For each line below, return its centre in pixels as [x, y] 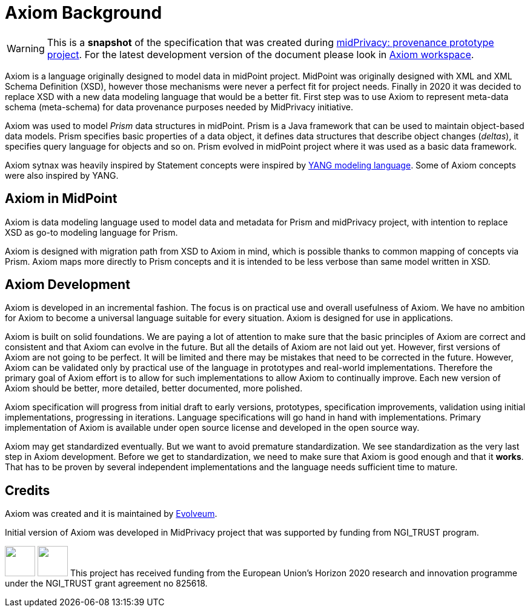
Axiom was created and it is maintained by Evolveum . [111, 514]
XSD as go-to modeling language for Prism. [91, 232]
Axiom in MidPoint [61, 199]
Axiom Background [84, 13]
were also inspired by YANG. [62, 175]
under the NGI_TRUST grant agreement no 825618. [106, 584]
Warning [26, 48]
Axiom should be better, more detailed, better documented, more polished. [154, 388]
